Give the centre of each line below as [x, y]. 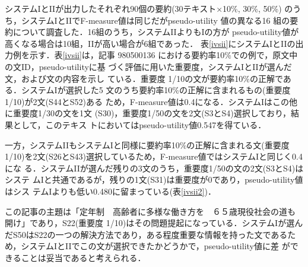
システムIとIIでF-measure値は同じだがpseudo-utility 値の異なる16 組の [155, 20]
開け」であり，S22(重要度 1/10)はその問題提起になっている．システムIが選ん [154, 223]
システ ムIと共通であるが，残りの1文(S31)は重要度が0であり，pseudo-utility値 [154, 179]
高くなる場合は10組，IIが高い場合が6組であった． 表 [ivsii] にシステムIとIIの [150, 43]
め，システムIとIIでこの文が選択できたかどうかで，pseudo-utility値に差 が [147, 246]
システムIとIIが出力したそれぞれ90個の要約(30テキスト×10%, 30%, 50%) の [149, 8]
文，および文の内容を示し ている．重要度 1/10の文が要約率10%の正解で [144, 78]
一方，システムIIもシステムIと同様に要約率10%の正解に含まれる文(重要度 [147, 144]
